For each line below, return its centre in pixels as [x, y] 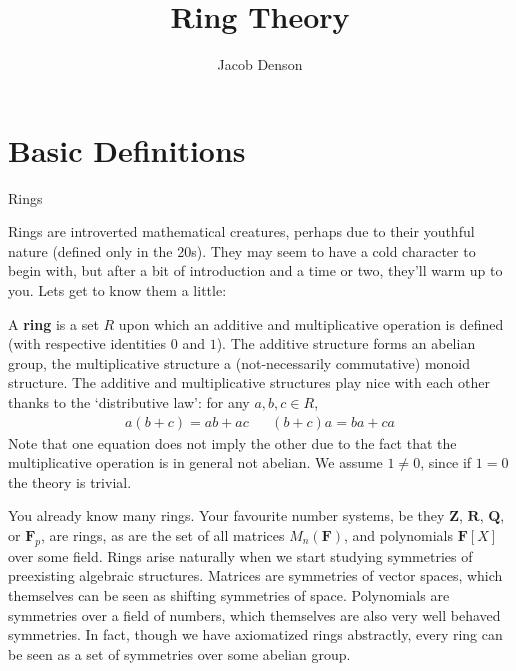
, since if [446, 462]
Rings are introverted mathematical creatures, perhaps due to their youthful [241, 231]
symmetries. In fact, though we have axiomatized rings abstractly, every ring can [255, 634]
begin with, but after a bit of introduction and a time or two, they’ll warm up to [255, 270]
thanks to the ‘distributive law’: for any [129, 402]
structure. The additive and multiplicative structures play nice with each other [249, 382]
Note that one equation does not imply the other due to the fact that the [232, 442]
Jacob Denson [260, 64]
